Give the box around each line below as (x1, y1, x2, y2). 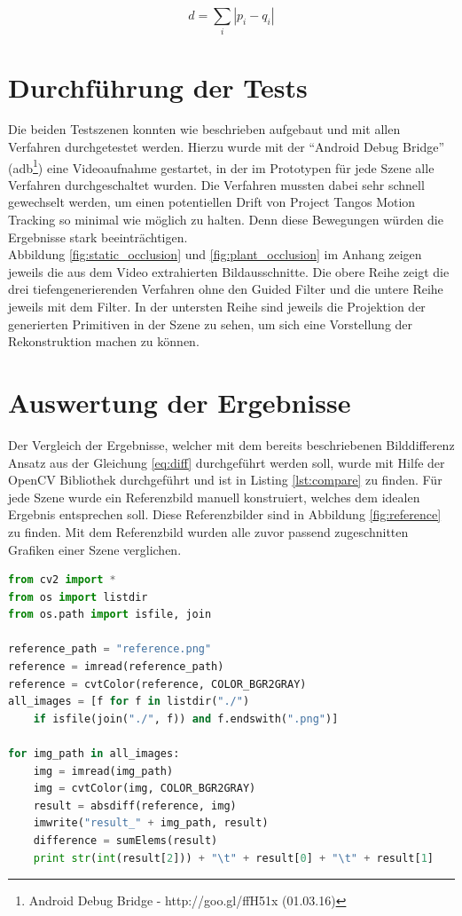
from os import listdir (8, 590, 148, 604)
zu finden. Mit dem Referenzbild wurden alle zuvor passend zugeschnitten (8, 522, 409, 541)
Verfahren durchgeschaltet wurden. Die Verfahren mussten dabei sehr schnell (8, 175, 425, 193)
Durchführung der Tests (8, 68, 308, 105)
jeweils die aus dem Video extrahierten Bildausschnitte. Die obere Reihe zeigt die (8, 262, 450, 280)
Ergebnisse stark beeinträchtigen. (8, 227, 188, 246)
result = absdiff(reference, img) (33, 799, 237, 812)
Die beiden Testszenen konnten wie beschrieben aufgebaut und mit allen (8, 120, 401, 138)
